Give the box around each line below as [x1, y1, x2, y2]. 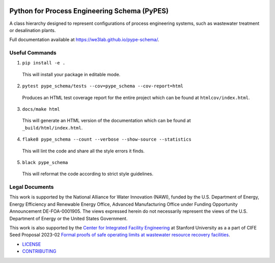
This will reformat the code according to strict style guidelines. [22, 171, 154, 177]
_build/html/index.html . [22, 124, 83, 130]
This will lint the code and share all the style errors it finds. [22, 148, 145, 154]
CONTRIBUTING [22, 248, 57, 254]
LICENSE [22, 241, 41, 247]
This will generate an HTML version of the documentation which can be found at [22, 117, 191, 124]
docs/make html [22, 107, 61, 112]
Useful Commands [9, 49, 57, 56]
